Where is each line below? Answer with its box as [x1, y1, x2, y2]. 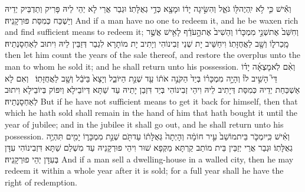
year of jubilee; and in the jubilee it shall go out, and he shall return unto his [5, 118, 284, 130]
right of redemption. [5, 175, 77, 188]
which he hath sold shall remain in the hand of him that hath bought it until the [5, 106, 298, 119]
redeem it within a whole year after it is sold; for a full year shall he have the [5, 164, 284, 177]
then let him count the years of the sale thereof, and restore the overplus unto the [5, 48, 300, 61]
